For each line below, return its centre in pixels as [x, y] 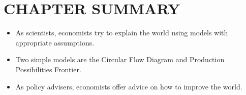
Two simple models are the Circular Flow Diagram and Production [120, 59]
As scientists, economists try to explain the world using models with [122, 33]
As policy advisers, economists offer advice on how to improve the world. [129, 86]
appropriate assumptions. [55, 42]
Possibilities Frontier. [48, 69]
